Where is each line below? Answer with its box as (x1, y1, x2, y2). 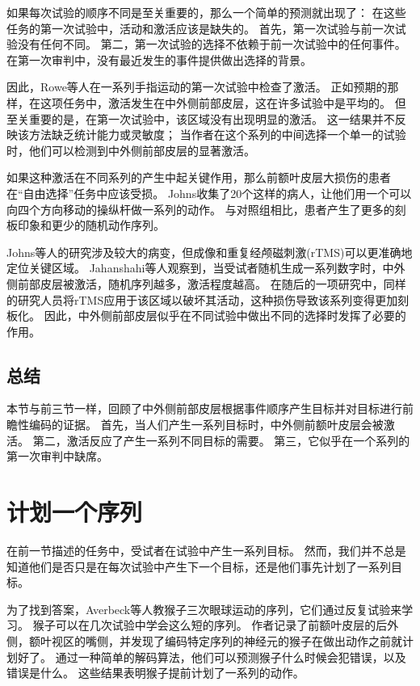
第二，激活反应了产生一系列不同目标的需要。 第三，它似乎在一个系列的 (32, 431, 410, 448)
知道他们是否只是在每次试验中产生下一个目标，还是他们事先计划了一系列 (6, 558, 391, 574)
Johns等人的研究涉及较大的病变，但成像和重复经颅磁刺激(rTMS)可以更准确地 (6, 243, 413, 260)
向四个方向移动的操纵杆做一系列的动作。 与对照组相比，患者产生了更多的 (6, 200, 395, 217)
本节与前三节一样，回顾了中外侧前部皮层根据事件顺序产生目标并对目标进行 (6, 400, 402, 417)
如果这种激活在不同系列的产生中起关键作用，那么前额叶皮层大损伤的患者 (6, 169, 391, 186)
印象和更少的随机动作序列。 (17, 217, 165, 234)
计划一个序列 (6, 495, 143, 528)
